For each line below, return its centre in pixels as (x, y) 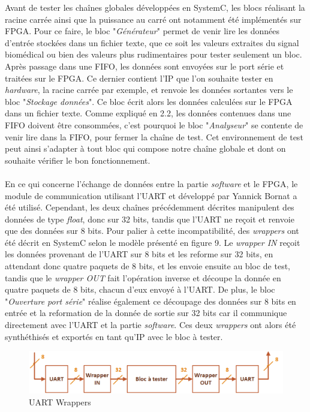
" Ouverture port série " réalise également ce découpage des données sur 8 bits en (151, 301)
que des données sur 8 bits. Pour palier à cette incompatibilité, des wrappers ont (152, 231)
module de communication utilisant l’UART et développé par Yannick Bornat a (151, 195)
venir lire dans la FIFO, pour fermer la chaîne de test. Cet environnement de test (154, 136)
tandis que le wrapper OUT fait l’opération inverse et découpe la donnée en (143, 277)
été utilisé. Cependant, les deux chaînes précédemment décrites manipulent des (150, 207)
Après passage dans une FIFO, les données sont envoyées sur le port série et (145, 66)
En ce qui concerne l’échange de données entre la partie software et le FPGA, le (151, 183)
